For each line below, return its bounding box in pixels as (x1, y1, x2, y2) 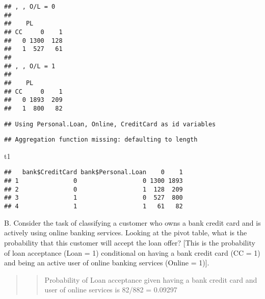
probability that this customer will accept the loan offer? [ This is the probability (4, 237, 255, 248)
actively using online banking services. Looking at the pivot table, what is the (4, 227, 247, 238)
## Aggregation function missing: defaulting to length (4, 136, 198, 144)
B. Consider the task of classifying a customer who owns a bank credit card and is (4, 217, 261, 228)
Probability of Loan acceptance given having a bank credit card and (44, 274, 257, 285)
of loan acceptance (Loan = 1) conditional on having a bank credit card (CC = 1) (4, 247, 260, 258)
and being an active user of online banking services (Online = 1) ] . (4, 257, 209, 268)
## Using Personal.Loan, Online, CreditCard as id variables (4, 120, 216, 128)
